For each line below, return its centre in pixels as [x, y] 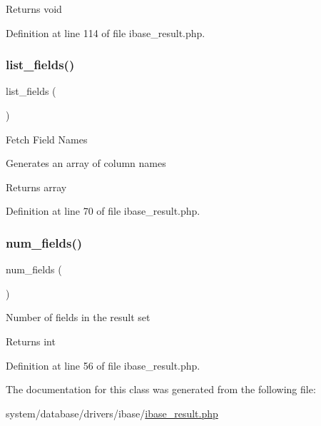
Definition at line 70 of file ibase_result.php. [103, 211]
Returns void [34, 9]
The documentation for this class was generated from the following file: [161, 389]
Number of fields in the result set [78, 317]
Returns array [36, 187]
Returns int [31, 341]
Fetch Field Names [47, 139]
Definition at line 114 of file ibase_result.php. [106, 32]
